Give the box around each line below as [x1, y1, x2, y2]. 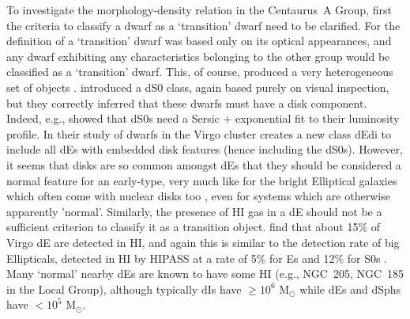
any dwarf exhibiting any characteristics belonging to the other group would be [6, 47, 390, 64]
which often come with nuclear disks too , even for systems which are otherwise [6, 188, 390, 204]
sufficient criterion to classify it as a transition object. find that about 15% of [6, 218, 381, 235]
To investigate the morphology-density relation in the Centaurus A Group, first [6, 2, 392, 17]
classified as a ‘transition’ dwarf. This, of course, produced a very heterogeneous [6, 63, 393, 80]
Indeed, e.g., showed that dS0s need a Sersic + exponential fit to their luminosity [6, 110, 400, 127]
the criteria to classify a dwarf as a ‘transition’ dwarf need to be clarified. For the [6, 17, 401, 33]
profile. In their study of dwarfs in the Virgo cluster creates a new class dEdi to [6, 125, 392, 142]
